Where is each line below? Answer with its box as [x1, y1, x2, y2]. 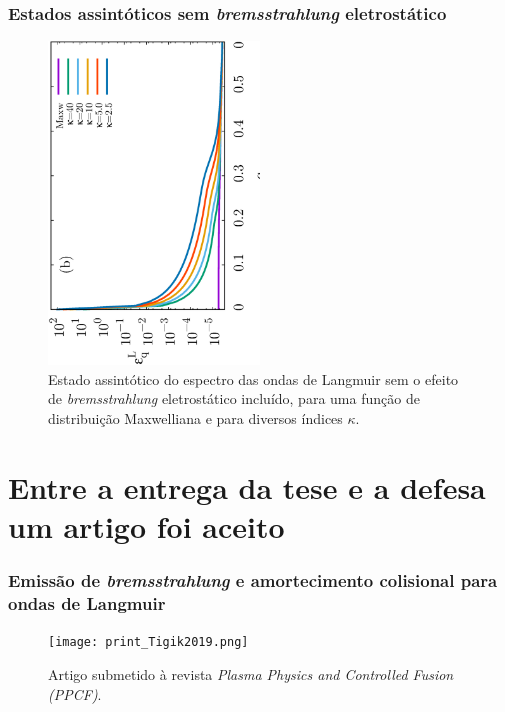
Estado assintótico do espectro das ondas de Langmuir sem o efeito [48, 368, 459, 389]
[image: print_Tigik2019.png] [48, 635, 249, 650]
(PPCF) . [48, 683, 102, 704]
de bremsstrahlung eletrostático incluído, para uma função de [48, 388, 420, 409]
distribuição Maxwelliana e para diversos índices [48, 408, 343, 428]
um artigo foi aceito [8, 505, 285, 546]
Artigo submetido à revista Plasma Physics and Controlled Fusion [48, 663, 454, 684]
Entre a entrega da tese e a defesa [8, 466, 486, 507]
